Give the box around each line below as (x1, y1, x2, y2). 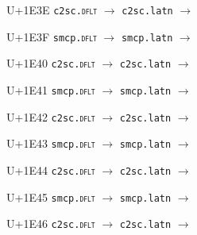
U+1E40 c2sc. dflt (6, 55, 95, 71)
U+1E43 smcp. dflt (6, 135, 95, 152)
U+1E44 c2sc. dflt (6, 161, 95, 178)
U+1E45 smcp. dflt (6, 188, 95, 205)
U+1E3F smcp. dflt (6, 28, 97, 44)
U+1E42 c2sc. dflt (6, 108, 95, 125)
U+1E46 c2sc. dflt (6, 215, 95, 232)
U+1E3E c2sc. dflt (6, 2, 98, 17)
